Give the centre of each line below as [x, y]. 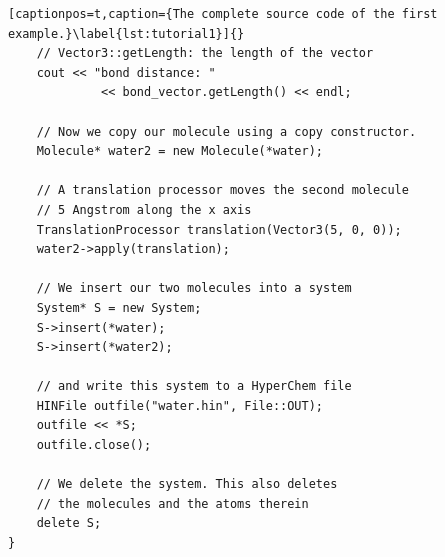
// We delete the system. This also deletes [187, 484]
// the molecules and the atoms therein [172, 503]
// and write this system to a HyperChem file [194, 386]
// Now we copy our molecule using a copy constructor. [226, 131]
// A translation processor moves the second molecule [222, 190]
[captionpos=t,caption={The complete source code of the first [223, 14]
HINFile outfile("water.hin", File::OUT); [179, 405]
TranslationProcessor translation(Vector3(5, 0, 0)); [219, 229]
